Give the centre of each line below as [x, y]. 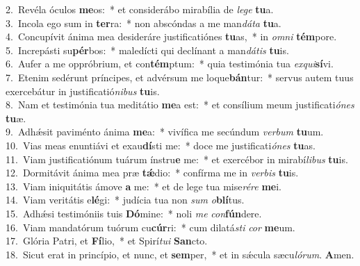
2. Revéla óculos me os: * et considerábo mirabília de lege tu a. [140, 9]
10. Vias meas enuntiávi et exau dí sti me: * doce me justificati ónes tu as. [161, 145]
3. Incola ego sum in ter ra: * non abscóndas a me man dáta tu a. [144, 23]
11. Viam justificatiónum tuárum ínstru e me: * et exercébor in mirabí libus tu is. [177, 159]
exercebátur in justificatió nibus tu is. [83, 91]
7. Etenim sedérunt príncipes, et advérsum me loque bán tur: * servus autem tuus [180, 77]
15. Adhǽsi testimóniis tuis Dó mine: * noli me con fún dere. [134, 213]
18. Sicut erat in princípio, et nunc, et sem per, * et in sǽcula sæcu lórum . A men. [180, 254]
